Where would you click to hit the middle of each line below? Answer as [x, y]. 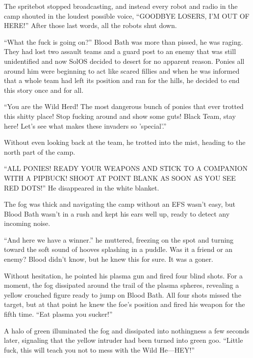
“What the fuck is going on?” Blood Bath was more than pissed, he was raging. [124, 41]
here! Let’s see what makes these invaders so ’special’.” [85, 125]
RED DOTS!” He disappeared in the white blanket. [82, 187]
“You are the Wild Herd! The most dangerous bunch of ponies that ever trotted [124, 106]
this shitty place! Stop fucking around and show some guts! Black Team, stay [120, 116]
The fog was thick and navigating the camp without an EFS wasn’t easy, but [120, 204]
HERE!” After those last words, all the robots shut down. [90, 25]
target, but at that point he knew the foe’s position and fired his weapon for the [125, 304]
